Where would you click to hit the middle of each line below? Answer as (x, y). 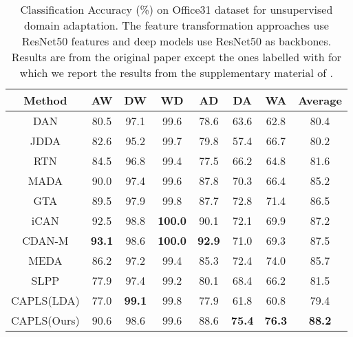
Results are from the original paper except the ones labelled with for (176, 57)
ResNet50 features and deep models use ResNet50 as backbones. (176, 41)
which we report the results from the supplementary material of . (176, 73)
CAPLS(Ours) (45, 320)
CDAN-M (45, 240)
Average (320, 100)
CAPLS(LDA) (45, 300)
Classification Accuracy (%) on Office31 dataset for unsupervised (176, 9)
